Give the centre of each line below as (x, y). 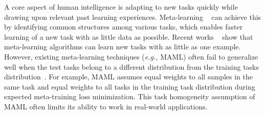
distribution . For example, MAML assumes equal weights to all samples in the (128, 77)
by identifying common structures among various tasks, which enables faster (124, 27)
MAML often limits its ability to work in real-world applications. (106, 106)
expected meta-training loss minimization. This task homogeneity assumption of (130, 96)
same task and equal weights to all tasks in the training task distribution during (130, 86)
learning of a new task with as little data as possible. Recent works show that (129, 36)
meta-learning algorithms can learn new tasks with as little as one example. (123, 47)
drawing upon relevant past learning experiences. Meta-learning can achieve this (133, 17)
